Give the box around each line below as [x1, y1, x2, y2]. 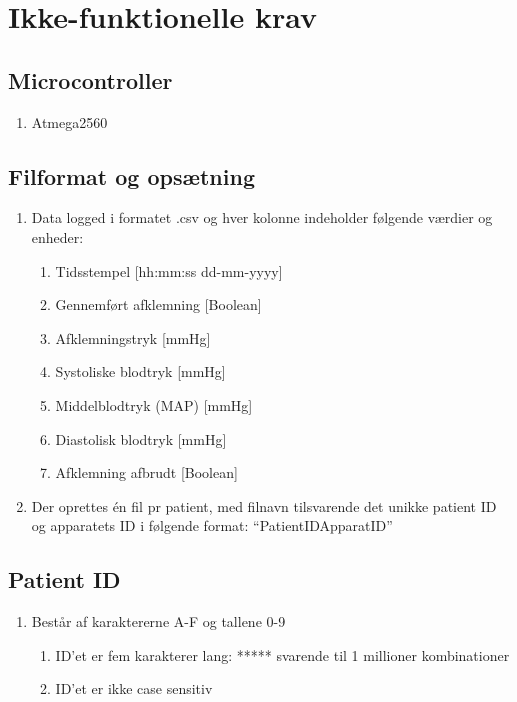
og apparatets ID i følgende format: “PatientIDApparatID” [31, 515, 393, 536]
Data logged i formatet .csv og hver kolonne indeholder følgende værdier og [31, 207, 493, 228]
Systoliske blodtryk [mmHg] [55, 361, 226, 382]
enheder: [31, 226, 84, 247]
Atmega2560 [31, 111, 108, 132]
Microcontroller [8, 64, 173, 95]
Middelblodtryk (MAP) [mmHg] [55, 394, 253, 415]
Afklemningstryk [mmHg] [55, 327, 211, 348]
